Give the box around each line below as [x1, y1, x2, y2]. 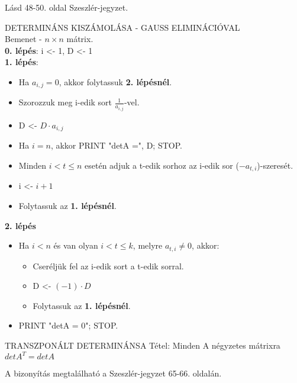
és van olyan [53, 239, 98, 252]
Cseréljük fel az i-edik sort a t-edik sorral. [33, 259, 184, 272]
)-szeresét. [257, 159, 293, 171]
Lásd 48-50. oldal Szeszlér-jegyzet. [5, 1, 128, 13]
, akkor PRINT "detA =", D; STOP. [50, 139, 182, 152]
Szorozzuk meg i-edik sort [18, 96, 112, 108]
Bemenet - [5, 33, 42, 45]
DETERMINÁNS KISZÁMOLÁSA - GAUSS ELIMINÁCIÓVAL [5, 21, 240, 33]
